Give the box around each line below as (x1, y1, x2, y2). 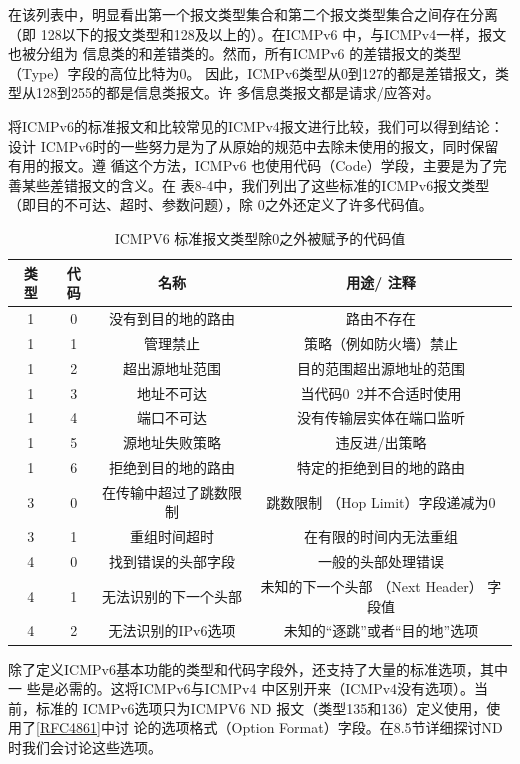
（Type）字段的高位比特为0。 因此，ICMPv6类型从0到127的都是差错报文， (8, 62, 496, 83)
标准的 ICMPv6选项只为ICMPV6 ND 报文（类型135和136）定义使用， (35, 697, 487, 718)
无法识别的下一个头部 (101, 585, 242, 606)
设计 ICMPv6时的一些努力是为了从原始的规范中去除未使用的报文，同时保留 (8, 135, 499, 156)
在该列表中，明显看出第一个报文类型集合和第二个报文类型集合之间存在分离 (8, 4, 498, 24)
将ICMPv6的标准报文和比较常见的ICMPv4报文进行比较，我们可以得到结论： (8, 115, 504, 136)
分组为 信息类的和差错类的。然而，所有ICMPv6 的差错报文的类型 (35, 43, 462, 64)
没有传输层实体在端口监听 (296, 407, 465, 428)
